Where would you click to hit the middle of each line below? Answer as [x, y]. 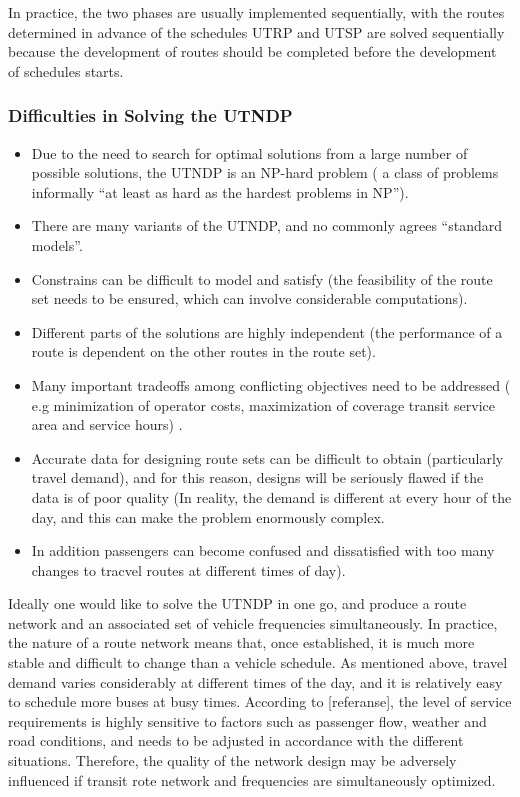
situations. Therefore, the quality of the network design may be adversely [232, 760]
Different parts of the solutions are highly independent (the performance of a [267, 331]
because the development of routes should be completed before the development [252, 51]
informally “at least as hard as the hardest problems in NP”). [220, 191]
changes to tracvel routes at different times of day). [188, 569]
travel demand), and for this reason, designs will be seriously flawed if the [257, 477]
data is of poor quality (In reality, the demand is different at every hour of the [271, 496]
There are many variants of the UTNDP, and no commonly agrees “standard [266, 225]
